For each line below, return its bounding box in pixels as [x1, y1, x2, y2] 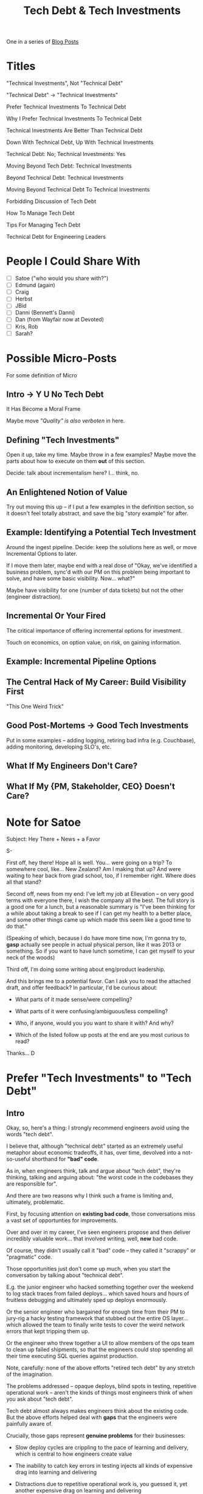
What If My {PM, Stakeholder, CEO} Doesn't [6, 781, 175, 792]
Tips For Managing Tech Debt [6, 221, 81, 229]
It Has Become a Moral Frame [6, 405, 81, 413]
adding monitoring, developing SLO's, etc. [6, 743, 112, 750]
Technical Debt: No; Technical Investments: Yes [6, 151, 126, 158]
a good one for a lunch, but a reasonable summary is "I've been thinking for [6, 903, 196, 911]
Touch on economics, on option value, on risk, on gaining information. [6, 638, 181, 646]
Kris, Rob [15, 322, 38, 330]
